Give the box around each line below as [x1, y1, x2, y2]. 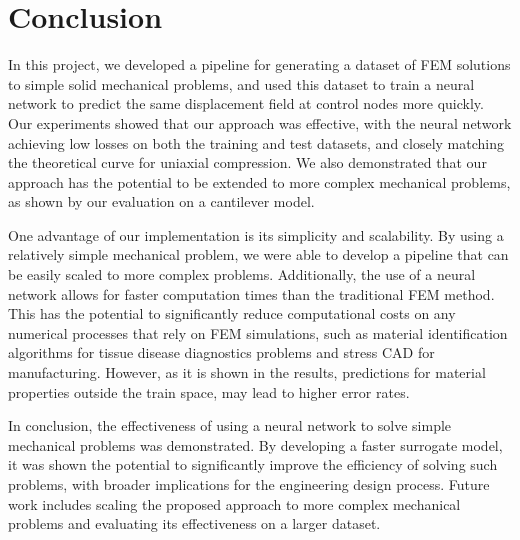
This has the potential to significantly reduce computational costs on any [8, 303, 456, 324]
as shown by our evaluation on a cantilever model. [8, 191, 315, 212]
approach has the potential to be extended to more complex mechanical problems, [8, 171, 511, 192]
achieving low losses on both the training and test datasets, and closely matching [8, 132, 505, 153]
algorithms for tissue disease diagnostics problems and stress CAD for [8, 342, 435, 363]
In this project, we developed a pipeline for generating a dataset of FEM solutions [8, 54, 511, 75]
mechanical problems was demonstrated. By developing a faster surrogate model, [8, 434, 503, 455]
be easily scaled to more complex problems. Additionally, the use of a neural [8, 264, 476, 285]
